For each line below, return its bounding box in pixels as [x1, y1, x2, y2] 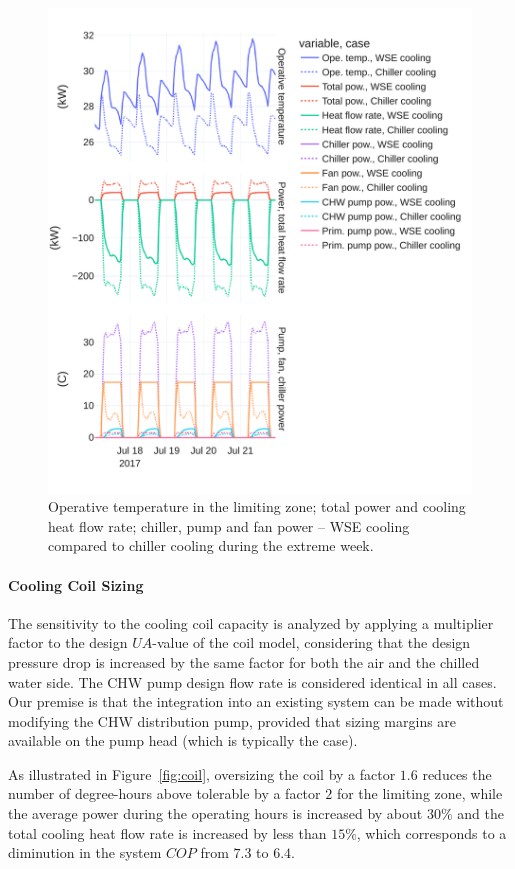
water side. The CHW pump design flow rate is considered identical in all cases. [8, 671, 497, 692]
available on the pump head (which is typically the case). [8, 730, 358, 751]
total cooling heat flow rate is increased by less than [8, 822, 327, 843]
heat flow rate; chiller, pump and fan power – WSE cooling [48, 515, 410, 536]
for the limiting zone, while [336, 783, 503, 804]
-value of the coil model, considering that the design [152, 632, 471, 653]
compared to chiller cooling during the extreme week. [48, 535, 374, 556]
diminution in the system [8, 842, 162, 863]
